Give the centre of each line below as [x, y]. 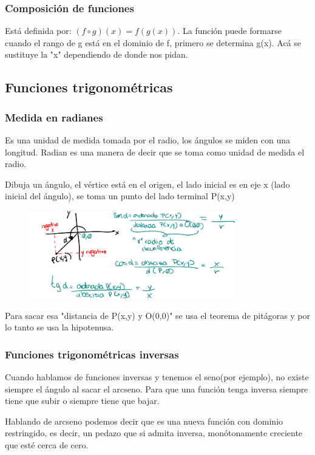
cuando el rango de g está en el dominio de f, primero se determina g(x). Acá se [153, 42]
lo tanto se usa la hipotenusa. [59, 327]
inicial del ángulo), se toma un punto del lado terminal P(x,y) [120, 196]
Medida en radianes [54, 117]
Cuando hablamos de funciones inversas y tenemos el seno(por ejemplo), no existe [157, 376]
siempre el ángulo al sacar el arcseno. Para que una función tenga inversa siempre [157, 388]
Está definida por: [38, 31]
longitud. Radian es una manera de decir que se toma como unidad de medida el [155, 152]
